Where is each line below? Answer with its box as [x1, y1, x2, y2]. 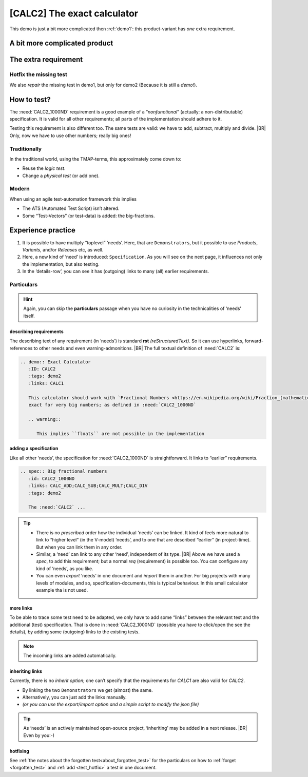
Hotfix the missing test [9, 71, 68, 78]
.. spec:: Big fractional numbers [20, 469, 107, 474]
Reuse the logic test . [22, 165, 66, 171]
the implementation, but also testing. [22, 261, 100, 267]
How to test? [9, 95, 51, 104]
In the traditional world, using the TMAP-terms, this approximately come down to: [9, 156, 182, 162]
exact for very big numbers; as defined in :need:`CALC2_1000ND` [28, 402, 197, 407]
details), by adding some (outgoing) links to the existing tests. [9, 629, 140, 635]
